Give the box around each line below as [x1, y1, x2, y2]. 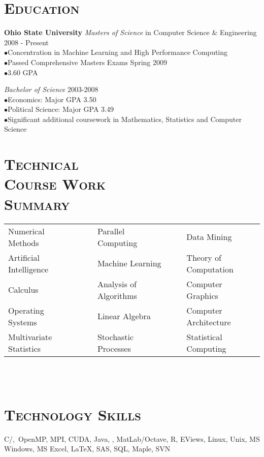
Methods [8, 236, 39, 249]
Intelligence [8, 263, 49, 275]
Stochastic [97, 330, 134, 343]
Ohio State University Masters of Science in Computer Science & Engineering [4, 27, 257, 38]
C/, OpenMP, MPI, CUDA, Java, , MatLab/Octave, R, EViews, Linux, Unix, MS [4, 433, 260, 444]
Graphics [186, 289, 218, 301]
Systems [8, 316, 37, 328]
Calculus [8, 284, 39, 296]
